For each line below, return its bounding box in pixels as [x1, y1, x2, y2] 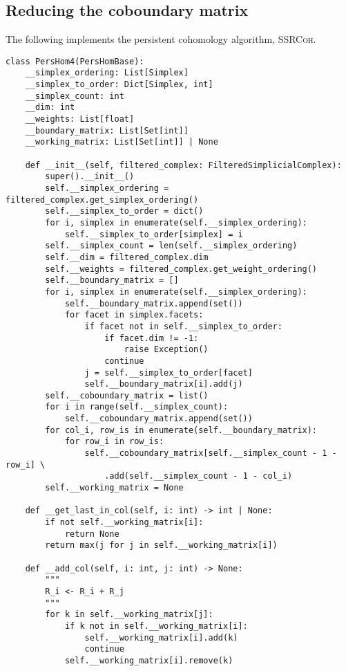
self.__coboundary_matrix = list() [45, 390, 209, 401]
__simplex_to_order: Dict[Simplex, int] [25, 80, 213, 90]
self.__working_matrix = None [45, 483, 184, 493]
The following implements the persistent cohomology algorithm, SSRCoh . [6, 32, 316, 46]
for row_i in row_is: [64, 436, 164, 447]
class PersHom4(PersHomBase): [6, 56, 144, 66]
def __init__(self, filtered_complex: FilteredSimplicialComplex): [25, 160, 342, 170]
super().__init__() [45, 172, 135, 182]
